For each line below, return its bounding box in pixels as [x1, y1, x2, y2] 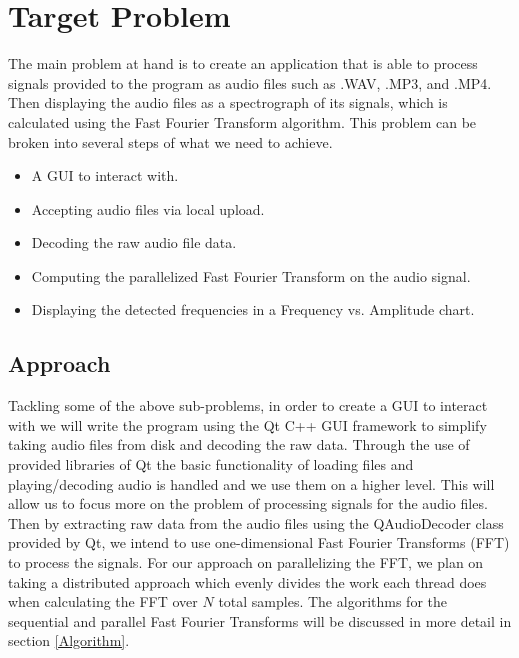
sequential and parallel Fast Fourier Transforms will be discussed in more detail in [8, 610, 512, 631]
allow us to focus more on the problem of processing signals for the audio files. [8, 493, 488, 514]
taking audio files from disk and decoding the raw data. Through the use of [8, 434, 470, 455]
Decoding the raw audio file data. [31, 232, 237, 253]
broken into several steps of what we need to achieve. [8, 131, 333, 152]
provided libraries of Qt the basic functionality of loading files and [8, 454, 414, 475]
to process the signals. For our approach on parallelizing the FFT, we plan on [8, 552, 484, 573]
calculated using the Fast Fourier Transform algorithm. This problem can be [8, 111, 477, 132]
